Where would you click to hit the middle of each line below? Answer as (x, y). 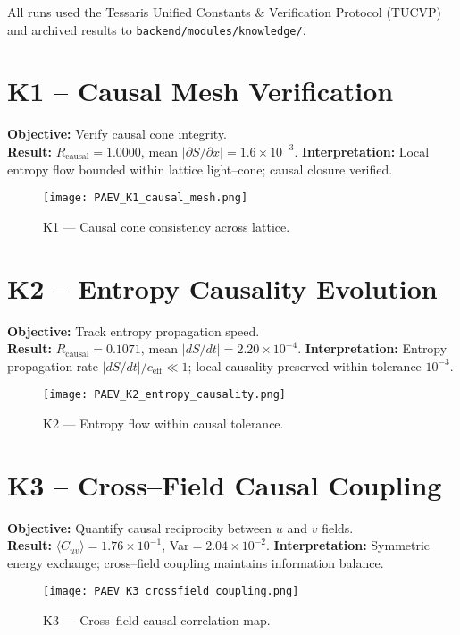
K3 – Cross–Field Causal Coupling (225, 484)
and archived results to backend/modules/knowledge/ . (157, 29)
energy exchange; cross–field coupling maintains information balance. (196, 562)
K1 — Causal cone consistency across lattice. (167, 226)
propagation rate (53, 365)
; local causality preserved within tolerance (305, 365)
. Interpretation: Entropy (372, 348)
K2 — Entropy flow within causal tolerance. (163, 423)
